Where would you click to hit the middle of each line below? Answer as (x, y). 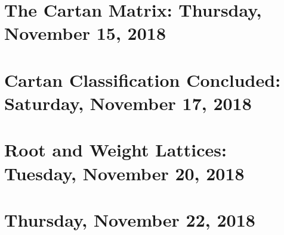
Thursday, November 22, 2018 (130, 219)
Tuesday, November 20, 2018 (124, 173)
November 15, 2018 (85, 33)
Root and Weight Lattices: (115, 150)
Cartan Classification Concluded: (143, 79)
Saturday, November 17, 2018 (128, 103)
